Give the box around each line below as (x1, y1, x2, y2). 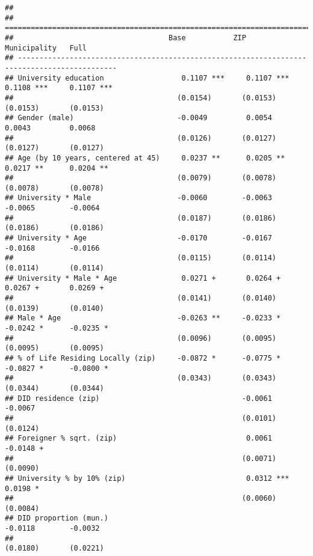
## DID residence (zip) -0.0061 (5, 394, 272, 403)
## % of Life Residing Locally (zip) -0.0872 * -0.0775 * (5, 353, 281, 362)
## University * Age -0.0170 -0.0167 (5, 234, 272, 243)
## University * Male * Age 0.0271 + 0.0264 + (5, 273, 281, 283)
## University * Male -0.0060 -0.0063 (5, 194, 272, 203)
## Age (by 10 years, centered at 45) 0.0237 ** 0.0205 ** (5, 153, 285, 162)
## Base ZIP (5, 33, 246, 42)
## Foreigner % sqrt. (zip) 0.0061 (5, 434, 272, 443)
